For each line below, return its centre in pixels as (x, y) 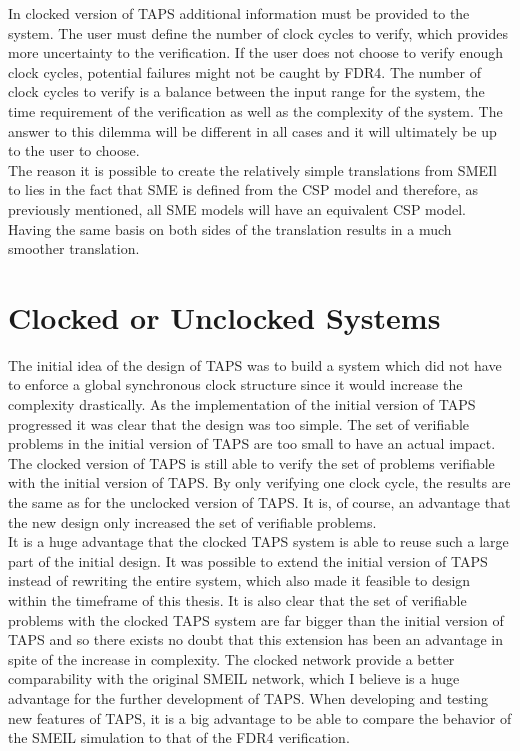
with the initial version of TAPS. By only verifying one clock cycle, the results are (259, 482)
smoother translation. (74, 248)
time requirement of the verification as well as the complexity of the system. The (255, 110)
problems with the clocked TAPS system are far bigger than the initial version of (256, 619)
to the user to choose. (74, 150)
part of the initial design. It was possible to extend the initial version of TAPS (248, 560)
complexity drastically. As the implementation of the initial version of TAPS (242, 404)
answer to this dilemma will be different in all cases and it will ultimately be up (252, 130)
